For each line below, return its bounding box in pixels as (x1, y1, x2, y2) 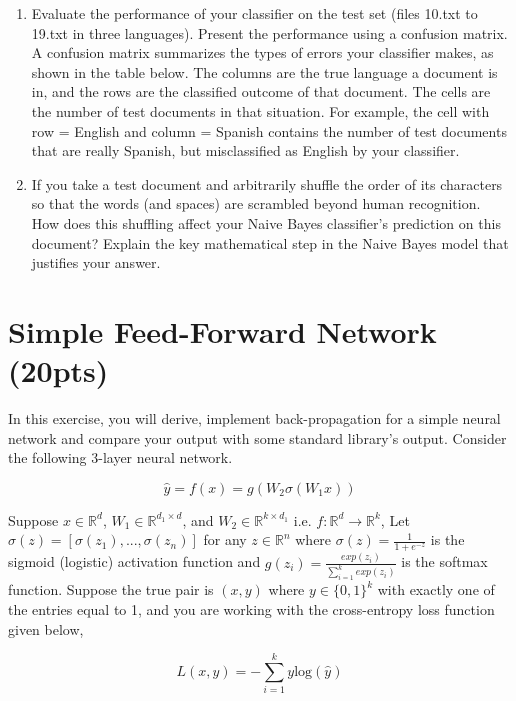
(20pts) (8, 350, 109, 391)
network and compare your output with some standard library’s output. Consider (8, 427, 507, 448)
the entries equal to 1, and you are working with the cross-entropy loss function (8, 598, 495, 619)
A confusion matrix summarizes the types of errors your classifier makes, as (31, 42, 494, 63)
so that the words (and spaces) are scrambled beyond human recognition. (31, 193, 481, 214)
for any (203, 529, 247, 550)
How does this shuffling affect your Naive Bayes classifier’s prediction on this (31, 212, 501, 233)
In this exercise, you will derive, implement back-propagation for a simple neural (8, 408, 501, 429)
